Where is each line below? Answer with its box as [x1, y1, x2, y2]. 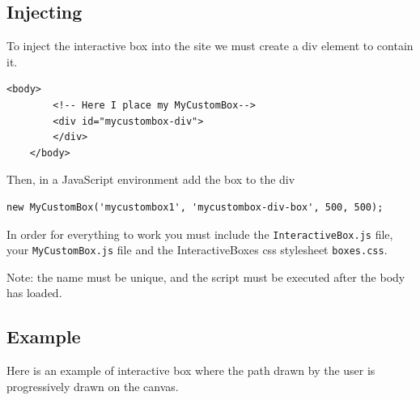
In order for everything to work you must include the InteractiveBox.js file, [6, 225, 393, 242]
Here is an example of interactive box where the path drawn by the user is [6, 362, 375, 379]
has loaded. [6, 284, 62, 301]
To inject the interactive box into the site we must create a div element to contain [6, 37, 414, 54]
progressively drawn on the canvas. [6, 377, 179, 394]
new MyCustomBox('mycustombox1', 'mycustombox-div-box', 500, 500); [6, 201, 384, 213]
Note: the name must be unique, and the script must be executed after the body [6, 268, 405, 285]
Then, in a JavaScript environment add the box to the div [6, 171, 295, 188]
